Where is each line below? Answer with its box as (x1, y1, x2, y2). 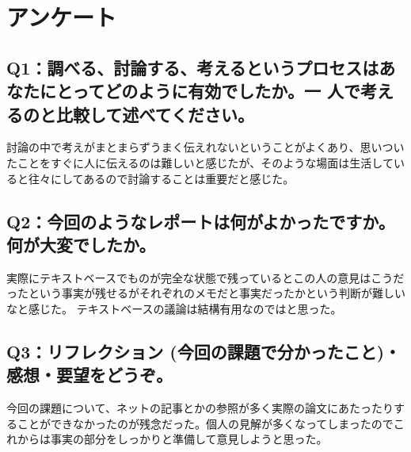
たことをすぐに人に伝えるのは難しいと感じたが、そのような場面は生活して (6, 154, 394, 170)
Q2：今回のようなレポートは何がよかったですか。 (6, 209, 395, 233)
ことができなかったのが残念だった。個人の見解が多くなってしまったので (17, 415, 394, 431)
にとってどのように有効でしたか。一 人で (39, 79, 360, 103)
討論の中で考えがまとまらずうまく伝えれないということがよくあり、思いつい (6, 139, 405, 155)
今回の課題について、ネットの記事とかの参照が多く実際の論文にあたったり (6, 400, 394, 416)
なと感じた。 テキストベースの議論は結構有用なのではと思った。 (6, 300, 342, 316)
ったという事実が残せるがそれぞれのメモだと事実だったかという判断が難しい (6, 285, 405, 301)
